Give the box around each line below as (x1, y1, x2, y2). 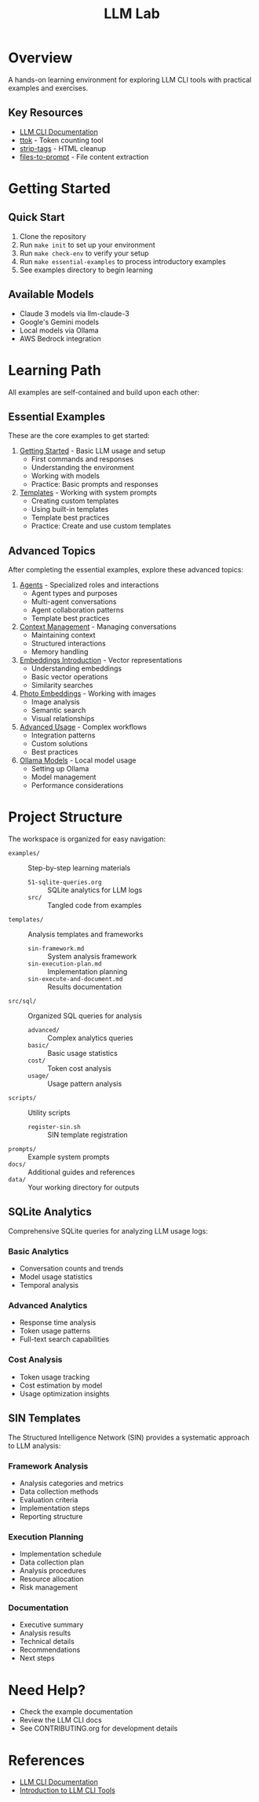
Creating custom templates (31, 496, 119, 506)
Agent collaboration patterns (31, 605, 124, 615)
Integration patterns (31, 730, 96, 740)
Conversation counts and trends (19, 1263, 124, 1274)
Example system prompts (27, 1153, 110, 1162)
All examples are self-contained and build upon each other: (8, 387, 200, 397)
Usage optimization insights (19, 1388, 110, 1398)
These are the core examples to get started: (8, 431, 151, 440)
